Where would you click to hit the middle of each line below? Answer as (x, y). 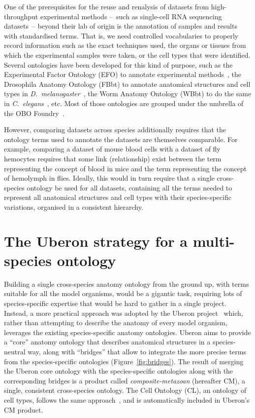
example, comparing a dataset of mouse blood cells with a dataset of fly (112, 149)
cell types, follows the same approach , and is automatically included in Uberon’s (127, 399)
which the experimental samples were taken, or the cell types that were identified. (127, 55)
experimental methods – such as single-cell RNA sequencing (131, 16)
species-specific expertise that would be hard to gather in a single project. (115, 303)
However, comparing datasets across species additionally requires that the (115, 130)
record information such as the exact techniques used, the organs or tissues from (125, 45)
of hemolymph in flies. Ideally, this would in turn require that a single (109, 178)
